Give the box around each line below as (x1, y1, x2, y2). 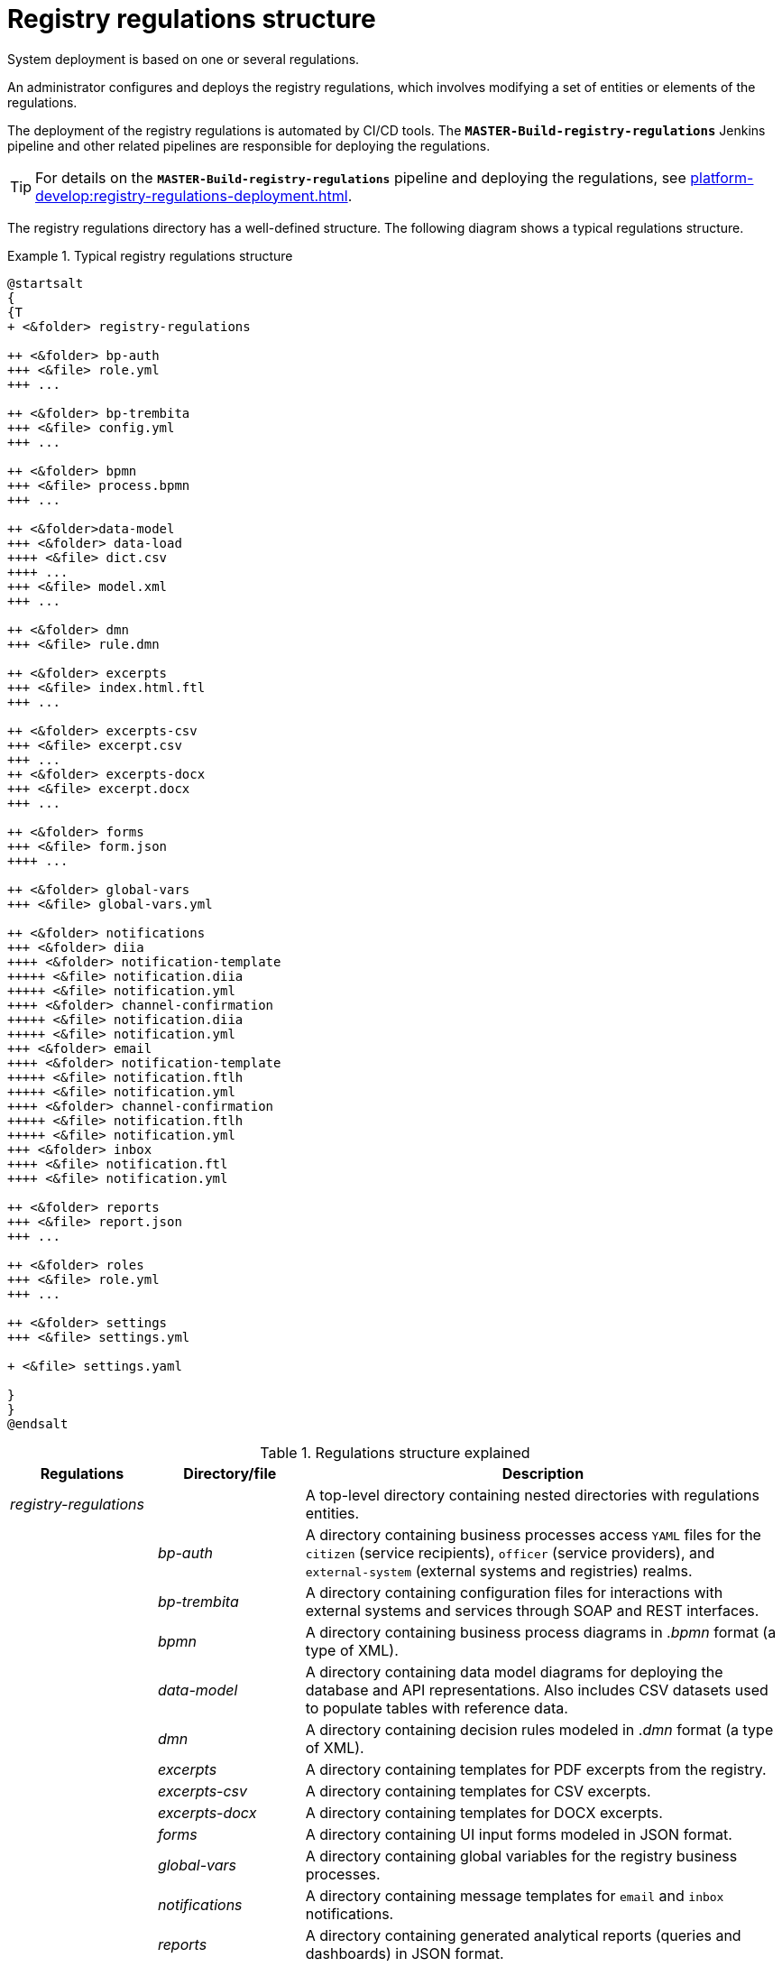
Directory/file (183, 1464, 277, 1482)
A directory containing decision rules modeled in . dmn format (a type (305, 1720, 774, 1739)
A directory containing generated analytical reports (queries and (305, 1925, 741, 1944)
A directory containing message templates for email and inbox (305, 1886, 724, 1905)
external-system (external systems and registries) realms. (305, 1561, 693, 1580)
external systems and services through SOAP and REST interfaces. (305, 1601, 759, 1620)
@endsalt (7, 1416, 69, 1431)
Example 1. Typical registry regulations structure (7, 247, 293, 263)
